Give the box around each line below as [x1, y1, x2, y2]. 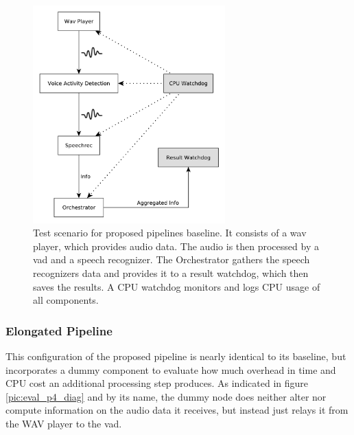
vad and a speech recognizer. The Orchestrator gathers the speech [33, 252, 310, 267]
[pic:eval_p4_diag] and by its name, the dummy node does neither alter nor [5, 389, 327, 403]
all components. [33, 293, 99, 307]
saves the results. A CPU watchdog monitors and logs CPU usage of [33, 279, 320, 293]
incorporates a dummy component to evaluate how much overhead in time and [5, 362, 336, 377]
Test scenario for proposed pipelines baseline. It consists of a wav [33, 225, 307, 240]
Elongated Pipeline [5, 322, 113, 339]
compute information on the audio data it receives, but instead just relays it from [5, 403, 349, 417]
